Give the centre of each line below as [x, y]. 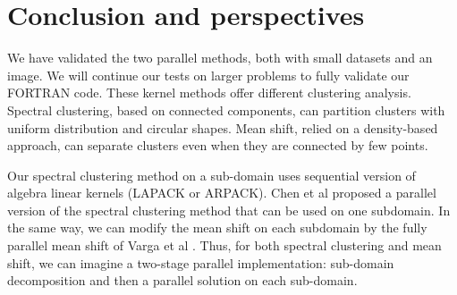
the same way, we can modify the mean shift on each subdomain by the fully [217, 228]
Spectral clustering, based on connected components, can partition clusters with [226, 110]
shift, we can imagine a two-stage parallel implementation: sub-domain [201, 262]
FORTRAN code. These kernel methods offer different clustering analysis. [209, 93]
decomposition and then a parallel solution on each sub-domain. [182, 280]
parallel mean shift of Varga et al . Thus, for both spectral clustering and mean [224, 245]
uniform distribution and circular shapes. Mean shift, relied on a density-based [223, 127]
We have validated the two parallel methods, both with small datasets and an [220, 58]
